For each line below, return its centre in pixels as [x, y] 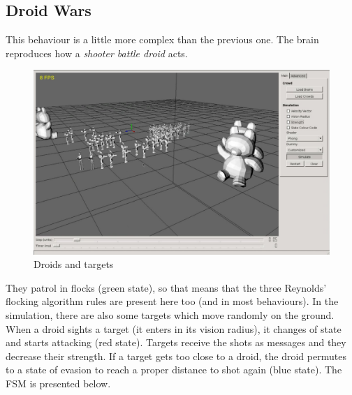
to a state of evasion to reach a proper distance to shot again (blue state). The [174, 370]
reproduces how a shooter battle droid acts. [97, 53]
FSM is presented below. [58, 383]
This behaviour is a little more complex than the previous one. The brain [162, 39]
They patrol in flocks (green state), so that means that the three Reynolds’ [166, 287]
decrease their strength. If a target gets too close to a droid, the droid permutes [176, 356]
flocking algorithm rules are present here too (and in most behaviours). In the [172, 301]
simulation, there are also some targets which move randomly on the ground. [170, 314]
